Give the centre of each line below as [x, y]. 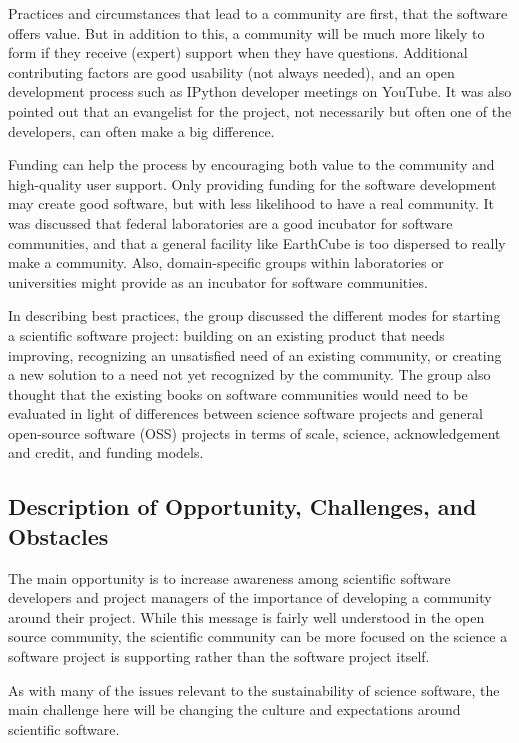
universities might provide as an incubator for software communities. [218, 281]
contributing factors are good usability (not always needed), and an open [231, 71]
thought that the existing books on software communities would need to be [238, 393]
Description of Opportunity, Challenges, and [242, 506]
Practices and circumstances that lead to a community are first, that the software [258, 13]
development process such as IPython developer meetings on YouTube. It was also [260, 91]
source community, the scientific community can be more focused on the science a [258, 636]
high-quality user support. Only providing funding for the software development [252, 183]
